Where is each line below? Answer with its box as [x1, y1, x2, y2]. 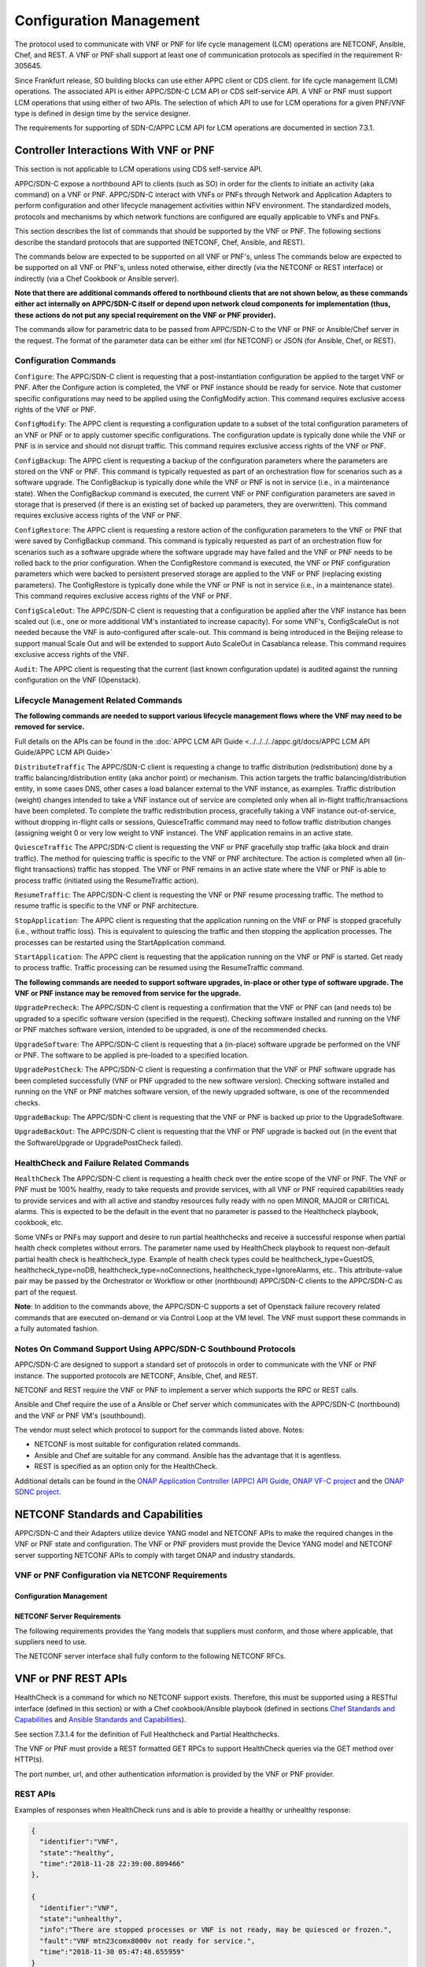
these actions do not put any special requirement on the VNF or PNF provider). [14, 310, 276, 319]
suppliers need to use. [14, 1637, 87, 1647]
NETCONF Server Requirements [14, 1611, 121, 1621]
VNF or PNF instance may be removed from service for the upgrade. [14, 988, 242, 998]
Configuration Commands [14, 355, 116, 366]
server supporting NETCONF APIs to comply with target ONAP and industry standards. [14, 1550, 295, 1559]
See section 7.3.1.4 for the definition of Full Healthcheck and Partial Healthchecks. [14, 1729, 279, 1739]
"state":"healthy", [39, 1848, 115, 1857]
